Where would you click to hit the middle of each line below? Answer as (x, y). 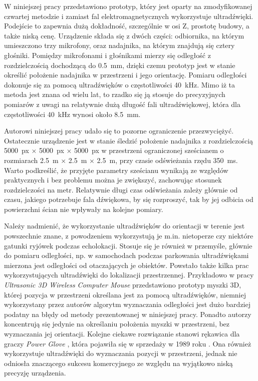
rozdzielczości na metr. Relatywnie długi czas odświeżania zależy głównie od (121, 189)
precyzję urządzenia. (35, 373)
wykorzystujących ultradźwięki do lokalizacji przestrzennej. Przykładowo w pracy (129, 275)
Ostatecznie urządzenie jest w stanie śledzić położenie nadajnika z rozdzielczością (129, 140)
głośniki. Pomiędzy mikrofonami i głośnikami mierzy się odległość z (107, 55)
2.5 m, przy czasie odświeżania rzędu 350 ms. (167, 160)
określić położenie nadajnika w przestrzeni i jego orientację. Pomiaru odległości (125, 75)
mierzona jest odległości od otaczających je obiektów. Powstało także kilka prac (126, 265)
